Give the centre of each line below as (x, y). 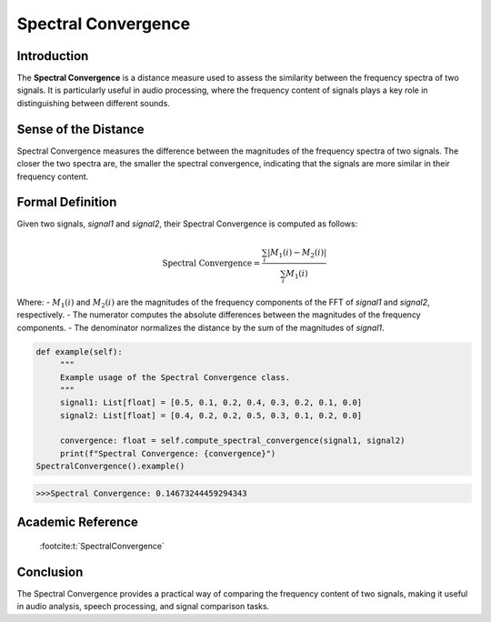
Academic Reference (77, 522)
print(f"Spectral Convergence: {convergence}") (168, 453)
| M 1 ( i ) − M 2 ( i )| (297, 253)
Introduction (53, 56)
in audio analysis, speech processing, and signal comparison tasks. (143, 607)
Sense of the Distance (80, 129)
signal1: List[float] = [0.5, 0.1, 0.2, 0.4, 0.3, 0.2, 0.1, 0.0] (211, 403)
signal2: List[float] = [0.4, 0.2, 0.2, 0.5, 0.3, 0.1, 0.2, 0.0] (211, 415)
